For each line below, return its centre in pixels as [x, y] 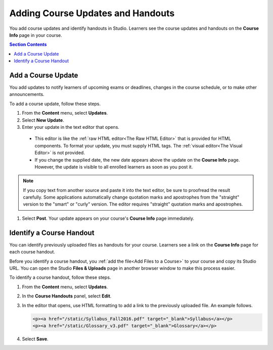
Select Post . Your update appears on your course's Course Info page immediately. [108, 218]
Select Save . [35, 339]
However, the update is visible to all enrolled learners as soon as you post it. [114, 167]
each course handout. [32, 252]
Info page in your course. [36, 35]
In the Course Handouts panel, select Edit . [67, 296]
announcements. [27, 94]
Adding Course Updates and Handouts [92, 13]
